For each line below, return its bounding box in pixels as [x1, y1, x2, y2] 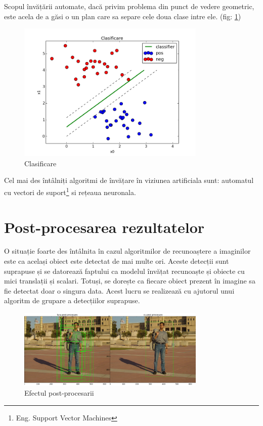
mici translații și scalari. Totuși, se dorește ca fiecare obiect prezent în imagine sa [4, 275, 255, 286]
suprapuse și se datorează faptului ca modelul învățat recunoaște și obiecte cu [4, 265, 245, 276]
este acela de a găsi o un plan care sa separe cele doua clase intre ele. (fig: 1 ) [4, 11, 241, 21]
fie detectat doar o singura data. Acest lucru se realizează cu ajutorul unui [4, 285, 235, 296]
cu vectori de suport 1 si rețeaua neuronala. [4, 185, 136, 197]
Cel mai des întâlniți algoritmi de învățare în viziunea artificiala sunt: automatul [4, 175, 254, 185]
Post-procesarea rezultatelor [4, 216, 205, 237]
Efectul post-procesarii [24, 388, 94, 398]
